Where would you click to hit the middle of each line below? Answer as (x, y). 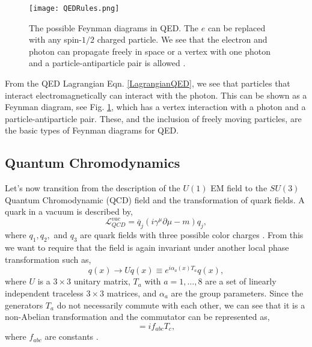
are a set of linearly (241, 281)
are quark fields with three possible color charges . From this (192, 235)
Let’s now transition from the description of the (93, 188)
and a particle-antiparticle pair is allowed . (107, 63)
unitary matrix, (102, 281)
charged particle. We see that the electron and (182, 39)
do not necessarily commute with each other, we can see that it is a (181, 305)
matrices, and (132, 293)
